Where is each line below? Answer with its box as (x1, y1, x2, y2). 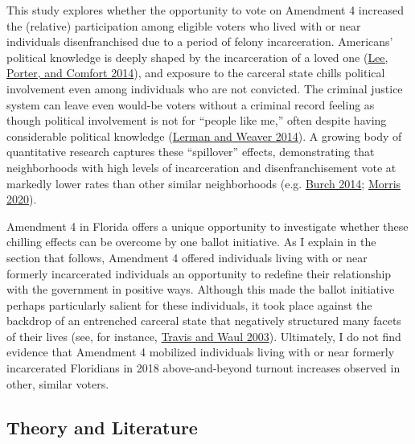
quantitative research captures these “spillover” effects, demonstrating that (6, 143, 375, 160)
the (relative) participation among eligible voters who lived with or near (6, 17, 361, 34)
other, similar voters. (6, 375, 109, 392)
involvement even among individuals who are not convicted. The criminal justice (6, 80, 403, 97)
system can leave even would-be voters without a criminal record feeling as (6, 96, 375, 113)
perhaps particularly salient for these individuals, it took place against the (6, 296, 372, 313)
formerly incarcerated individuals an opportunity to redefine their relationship (6, 265, 392, 282)
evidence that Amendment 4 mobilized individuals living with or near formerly (6, 343, 395, 360)
